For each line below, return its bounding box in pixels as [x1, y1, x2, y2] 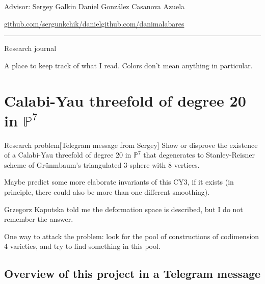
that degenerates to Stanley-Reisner [143, 149, 255, 160]
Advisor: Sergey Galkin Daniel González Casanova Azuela [4, 1, 185, 11]
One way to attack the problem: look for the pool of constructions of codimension [4, 230, 259, 241]
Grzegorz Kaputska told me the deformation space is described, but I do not [4, 203, 243, 214]
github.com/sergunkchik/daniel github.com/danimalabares [4, 18, 184, 29]
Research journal [4, 43, 57, 54]
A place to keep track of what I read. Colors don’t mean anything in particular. [4, 60, 253, 70]
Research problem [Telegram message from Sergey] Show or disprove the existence [4, 139, 258, 150]
